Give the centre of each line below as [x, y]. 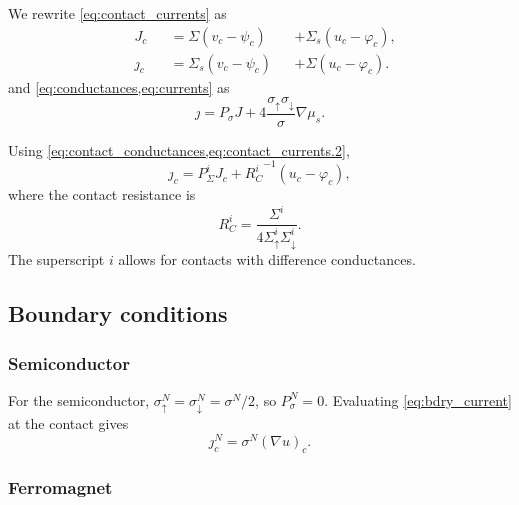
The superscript [56, 259]
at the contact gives [68, 423]
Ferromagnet [60, 486]
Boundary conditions [118, 313]
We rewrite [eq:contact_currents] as [117, 13]
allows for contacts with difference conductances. [267, 259]
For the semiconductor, [79, 399]
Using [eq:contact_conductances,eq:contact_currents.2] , [179, 149]
